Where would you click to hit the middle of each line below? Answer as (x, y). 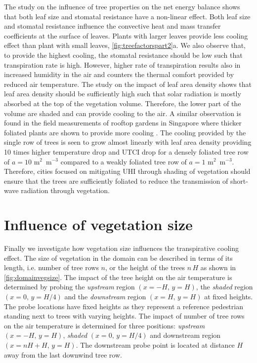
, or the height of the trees (145, 267)
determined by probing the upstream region (69, 287)
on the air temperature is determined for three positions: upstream (105, 325)
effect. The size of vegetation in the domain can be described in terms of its (118, 258)
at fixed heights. (229, 296)
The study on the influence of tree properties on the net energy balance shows (122, 6)
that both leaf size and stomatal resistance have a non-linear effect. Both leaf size (127, 16)
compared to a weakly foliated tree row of (124, 161)
